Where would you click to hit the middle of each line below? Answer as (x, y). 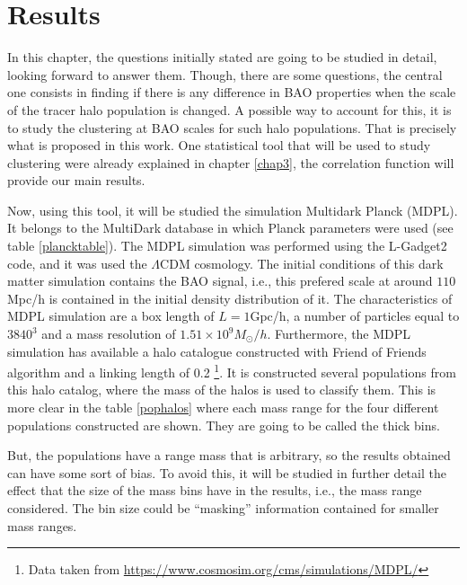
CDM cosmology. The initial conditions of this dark (302, 263)
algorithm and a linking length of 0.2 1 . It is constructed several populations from (232, 371)
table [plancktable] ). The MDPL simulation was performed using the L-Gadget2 (227, 246)
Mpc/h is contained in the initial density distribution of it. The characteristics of (230, 298)
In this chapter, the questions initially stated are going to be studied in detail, (222, 57)
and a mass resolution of (109, 334)
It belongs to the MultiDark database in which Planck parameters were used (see (230, 228)
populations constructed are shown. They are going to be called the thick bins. (224, 425)
